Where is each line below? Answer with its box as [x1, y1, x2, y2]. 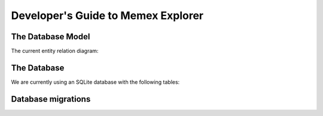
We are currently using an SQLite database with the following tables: [11, 78, 180, 86]
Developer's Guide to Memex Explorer [11, 9, 203, 22]
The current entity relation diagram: [11, 48, 99, 55]
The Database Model [11, 32, 90, 42]
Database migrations [11, 94, 91, 104]
